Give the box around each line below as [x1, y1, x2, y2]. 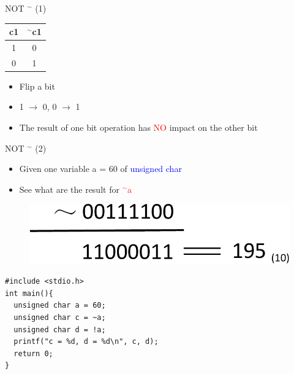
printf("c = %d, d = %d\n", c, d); [13, 337, 159, 346]
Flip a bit [19, 79, 55, 92]
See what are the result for [19, 182, 119, 195]
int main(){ [5, 289, 53, 298]
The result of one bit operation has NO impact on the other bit [19, 121, 258, 134]
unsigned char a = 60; [13, 301, 106, 310]
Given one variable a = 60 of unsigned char [19, 162, 182, 175]
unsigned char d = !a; [13, 325, 106, 334]
